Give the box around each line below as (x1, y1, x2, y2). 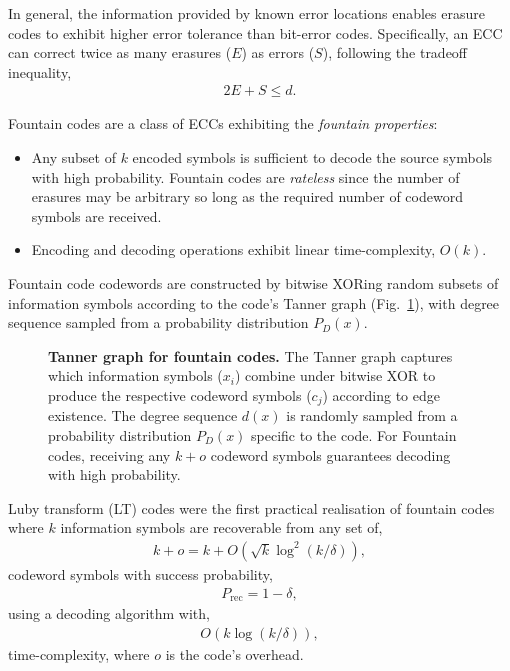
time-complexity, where (8, 643, 150, 664)
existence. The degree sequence (48, 405, 238, 426)
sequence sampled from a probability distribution (8, 312, 309, 333)
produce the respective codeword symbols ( (48, 384, 312, 405)
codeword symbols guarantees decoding (210, 444, 451, 465)
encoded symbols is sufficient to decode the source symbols (132, 147, 493, 167)
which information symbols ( (48, 365, 223, 386)
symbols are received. (31, 205, 162, 226)
